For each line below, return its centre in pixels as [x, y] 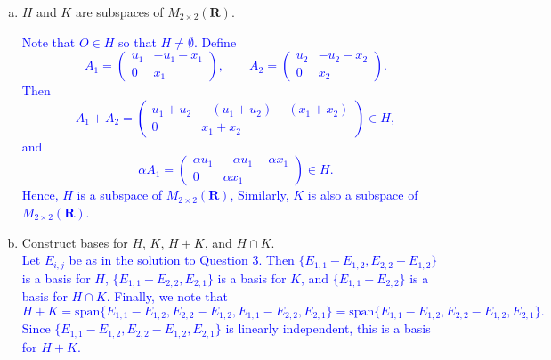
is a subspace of [120, 195]
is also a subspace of [363, 195]
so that [138, 41]
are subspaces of [119, 12]
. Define [215, 41]
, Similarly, [259, 195]
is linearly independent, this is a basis [328, 328]
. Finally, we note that [167, 296]
